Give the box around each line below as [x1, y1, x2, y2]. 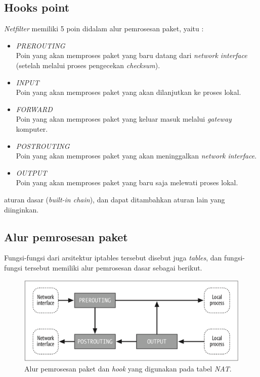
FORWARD [16, 103, 53, 114]
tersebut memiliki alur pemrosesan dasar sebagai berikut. [24, 262, 202, 273]
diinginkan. [4, 204, 39, 214]
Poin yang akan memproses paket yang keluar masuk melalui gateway [16, 114, 232, 124]
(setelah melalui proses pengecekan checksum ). [16, 60, 160, 70]
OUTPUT [16, 167, 47, 178]
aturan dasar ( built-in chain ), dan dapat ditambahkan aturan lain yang [4, 194, 225, 204]
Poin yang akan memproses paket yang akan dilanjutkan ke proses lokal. [16, 87, 241, 97]
